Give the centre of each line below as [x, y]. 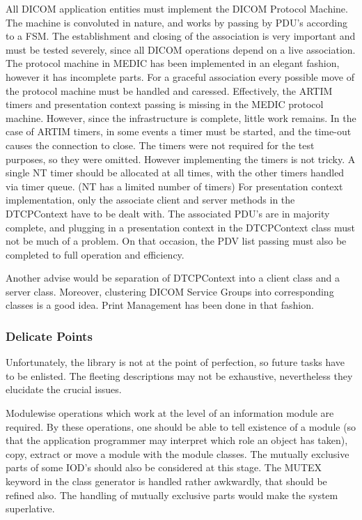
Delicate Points [49, 336]
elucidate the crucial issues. [64, 389]
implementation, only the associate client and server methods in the [150, 200]
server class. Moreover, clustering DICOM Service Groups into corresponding [170, 291]
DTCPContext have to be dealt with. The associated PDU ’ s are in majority [168, 213]
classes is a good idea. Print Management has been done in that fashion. [160, 305]
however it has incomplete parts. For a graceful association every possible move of [180, 76]
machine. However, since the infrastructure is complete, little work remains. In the [181, 117]
